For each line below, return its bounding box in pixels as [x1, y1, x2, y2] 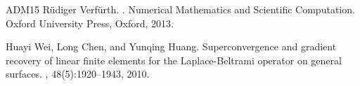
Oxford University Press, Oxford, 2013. [6, 15, 174, 30]
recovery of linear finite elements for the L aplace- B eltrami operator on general [6, 52, 342, 67]
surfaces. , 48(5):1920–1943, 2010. [6, 66, 150, 81]
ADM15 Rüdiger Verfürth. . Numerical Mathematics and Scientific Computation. [6, 2, 355, 16]
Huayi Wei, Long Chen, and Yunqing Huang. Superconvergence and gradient [6, 39, 337, 54]
